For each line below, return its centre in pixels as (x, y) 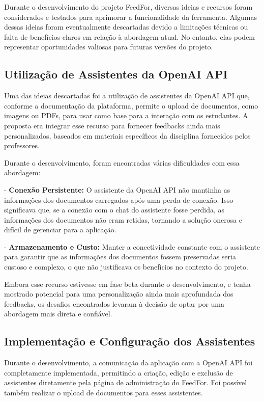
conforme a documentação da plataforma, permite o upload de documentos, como (131, 105)
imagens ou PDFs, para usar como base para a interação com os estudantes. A (126, 115)
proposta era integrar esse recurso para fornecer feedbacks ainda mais (112, 125)
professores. (22, 145)
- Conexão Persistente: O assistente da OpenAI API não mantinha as (117, 189)
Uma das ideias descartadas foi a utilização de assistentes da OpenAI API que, (127, 96)
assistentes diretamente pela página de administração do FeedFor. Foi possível (126, 382)
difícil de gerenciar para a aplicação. (60, 230)
